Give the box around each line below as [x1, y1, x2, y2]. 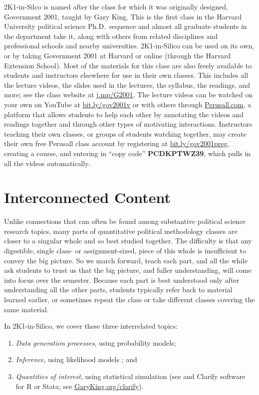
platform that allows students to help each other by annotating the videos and [4, 109, 244, 119]
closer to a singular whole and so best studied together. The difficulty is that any [4, 235, 252, 246]
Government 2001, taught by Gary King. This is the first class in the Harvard [4, 11, 242, 21]
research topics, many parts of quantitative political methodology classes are [4, 225, 238, 236]
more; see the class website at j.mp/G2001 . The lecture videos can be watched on [4, 89, 253, 100]
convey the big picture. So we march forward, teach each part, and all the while [4, 255, 248, 265]
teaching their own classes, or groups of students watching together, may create [4, 128, 247, 139]
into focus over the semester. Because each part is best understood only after [4, 274, 240, 285]
